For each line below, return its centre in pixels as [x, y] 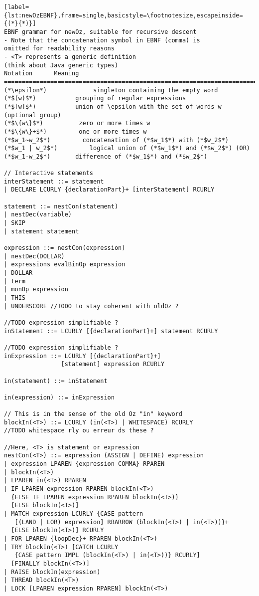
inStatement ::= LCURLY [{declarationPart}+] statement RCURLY [111, 331]
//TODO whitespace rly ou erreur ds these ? [79, 431]
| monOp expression [36, 290]
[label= [17, 7]
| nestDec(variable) [38, 215]
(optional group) [33, 115]
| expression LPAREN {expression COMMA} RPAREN [84, 464]
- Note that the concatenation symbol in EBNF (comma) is [102, 40]
